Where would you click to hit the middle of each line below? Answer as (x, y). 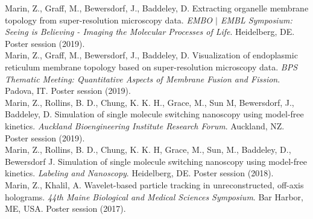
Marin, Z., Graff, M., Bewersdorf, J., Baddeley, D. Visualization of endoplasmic (151, 55)
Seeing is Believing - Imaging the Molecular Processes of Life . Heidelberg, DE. (150, 32)
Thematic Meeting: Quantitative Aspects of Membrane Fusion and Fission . (143, 79)
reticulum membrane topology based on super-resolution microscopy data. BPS (151, 66)
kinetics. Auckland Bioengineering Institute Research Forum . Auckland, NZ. (145, 125)
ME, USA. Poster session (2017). (65, 208)
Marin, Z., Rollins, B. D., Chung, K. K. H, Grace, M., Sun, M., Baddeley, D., (148, 150)
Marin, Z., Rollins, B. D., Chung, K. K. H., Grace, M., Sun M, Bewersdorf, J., (150, 102)
